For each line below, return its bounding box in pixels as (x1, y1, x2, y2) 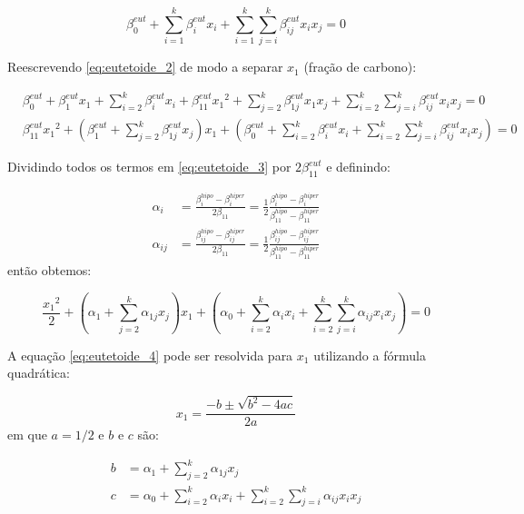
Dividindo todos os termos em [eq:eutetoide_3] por (7, 157, 292, 176)
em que (7, 425, 47, 444)
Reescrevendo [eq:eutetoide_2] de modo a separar (7, 57, 283, 76)
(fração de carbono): (303, 57, 417, 76)
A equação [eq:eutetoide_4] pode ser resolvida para (7, 345, 293, 364)
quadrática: (7, 363, 70, 382)
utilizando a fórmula (313, 345, 426, 364)
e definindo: (326, 157, 391, 176)
